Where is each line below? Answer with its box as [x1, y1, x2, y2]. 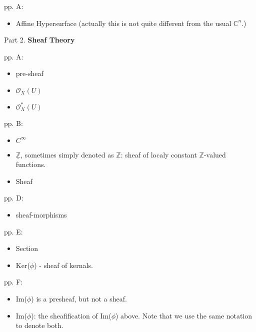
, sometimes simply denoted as [20, 149, 114, 159]
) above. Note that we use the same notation [115, 310, 252, 320]
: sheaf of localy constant [120, 149, 197, 159]
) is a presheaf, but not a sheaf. [31, 293, 127, 303]
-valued [203, 149, 226, 159]
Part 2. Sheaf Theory [4, 34, 75, 45]
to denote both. [15, 320, 63, 330]
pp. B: [4, 117, 23, 128]
